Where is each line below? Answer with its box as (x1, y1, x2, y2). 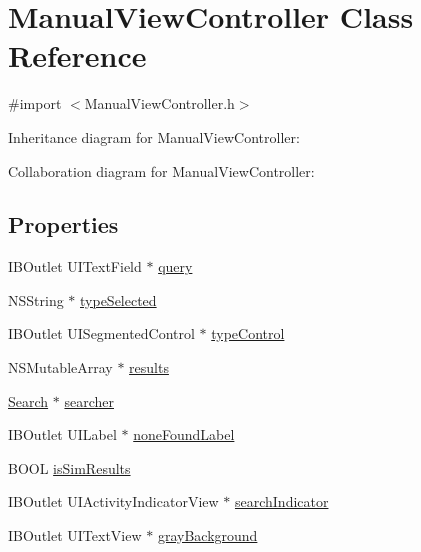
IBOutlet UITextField (8, 256, 142, 277)
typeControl (211, 323, 285, 344)
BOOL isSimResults (8, 457, 131, 478)
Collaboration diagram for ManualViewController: (8, 160, 315, 181)
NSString (8, 289, 64, 310)
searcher (64, 390, 114, 411)
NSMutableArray (8, 357, 113, 378)
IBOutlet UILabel (8, 424, 117, 445)
